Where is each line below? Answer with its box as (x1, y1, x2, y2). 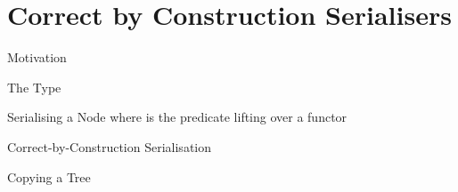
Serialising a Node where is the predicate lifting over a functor (7, 108, 348, 126)
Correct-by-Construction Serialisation (7, 137, 211, 156)
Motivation (7, 48, 67, 67)
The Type (7, 77, 61, 96)
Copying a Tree (7, 167, 91, 186)
